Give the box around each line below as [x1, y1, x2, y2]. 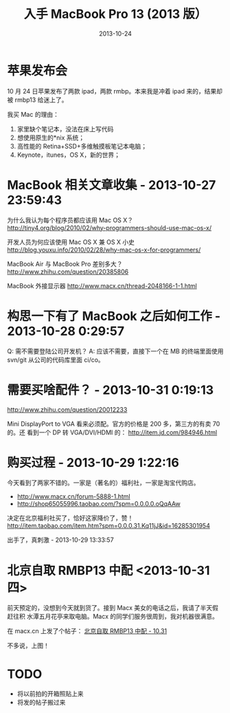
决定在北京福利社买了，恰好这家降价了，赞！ [7, 514, 134, 523]
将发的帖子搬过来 [16, 699, 66, 707]
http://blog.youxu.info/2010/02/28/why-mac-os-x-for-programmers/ [7, 245, 201, 254]
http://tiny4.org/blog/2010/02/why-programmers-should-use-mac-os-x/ [7, 223, 212, 232]
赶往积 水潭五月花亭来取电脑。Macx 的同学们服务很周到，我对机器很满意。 [7, 613, 218, 621]
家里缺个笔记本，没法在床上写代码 [16, 124, 114, 133]
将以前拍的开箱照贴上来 [16, 690, 84, 698]
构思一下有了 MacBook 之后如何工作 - [7, 308, 221, 324]
